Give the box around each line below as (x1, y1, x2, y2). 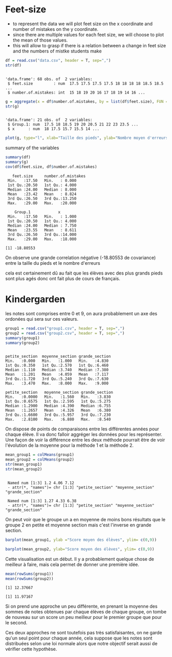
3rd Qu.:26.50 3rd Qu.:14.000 (7, 232, 77, 237)
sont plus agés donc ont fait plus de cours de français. (5, 275, 120, 281)
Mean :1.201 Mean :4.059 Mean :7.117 (5, 372, 109, 377)
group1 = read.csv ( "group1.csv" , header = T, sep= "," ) (5, 325, 125, 331)
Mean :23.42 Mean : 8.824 (7, 191, 77, 196)
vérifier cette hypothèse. (5, 646, 57, 652)
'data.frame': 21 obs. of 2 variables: (5, 117, 93, 123)
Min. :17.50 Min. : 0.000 (7, 178, 77, 183)
